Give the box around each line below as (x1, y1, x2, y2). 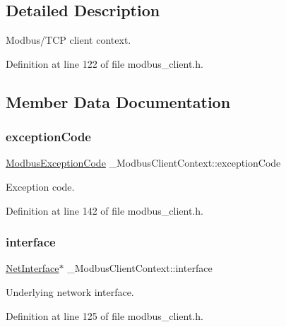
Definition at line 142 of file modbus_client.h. (6, 203, 203, 218)
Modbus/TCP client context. (6, 32, 131, 47)
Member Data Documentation (6, 90, 231, 112)
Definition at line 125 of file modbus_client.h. (6, 308, 203, 323)
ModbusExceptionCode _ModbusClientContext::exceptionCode (6, 155, 281, 170)
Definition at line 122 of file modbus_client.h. (6, 56, 203, 71)
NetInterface (6, 261, 59, 275)
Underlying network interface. (6, 284, 134, 299)
